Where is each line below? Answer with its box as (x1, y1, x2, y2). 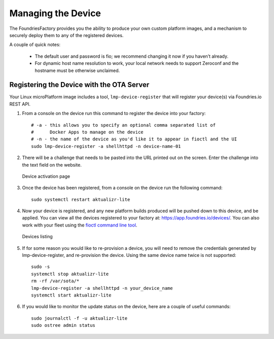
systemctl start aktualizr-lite (31, 292, 112, 298)
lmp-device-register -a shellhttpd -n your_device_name (31, 285, 173, 291)
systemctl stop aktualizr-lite (31, 271, 109, 277)
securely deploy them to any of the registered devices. (9, 32, 124, 38)
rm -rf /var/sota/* (31, 278, 80, 284)
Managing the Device (9, 8, 101, 19)
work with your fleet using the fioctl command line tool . (22, 222, 138, 228)
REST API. (9, 101, 30, 107)
